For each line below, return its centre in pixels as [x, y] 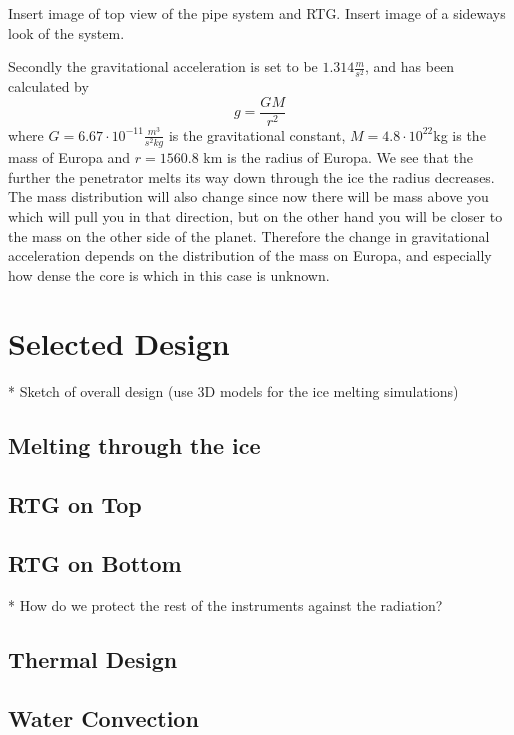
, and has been [410, 66]
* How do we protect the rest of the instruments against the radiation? [225, 604]
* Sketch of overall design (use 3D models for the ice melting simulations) [233, 391]
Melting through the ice [134, 445]
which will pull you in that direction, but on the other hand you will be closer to [255, 215]
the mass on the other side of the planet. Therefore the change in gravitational [249, 235]
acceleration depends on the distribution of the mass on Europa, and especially [250, 255]
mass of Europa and [69, 157]
